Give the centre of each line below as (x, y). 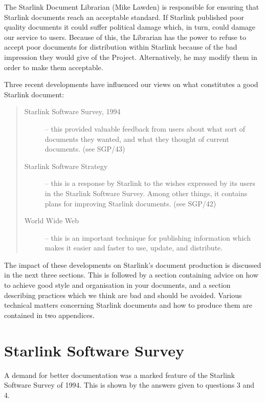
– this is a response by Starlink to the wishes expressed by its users (150, 183)
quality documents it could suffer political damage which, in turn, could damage (130, 27)
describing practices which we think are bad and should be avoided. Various (123, 295)
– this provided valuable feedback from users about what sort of (145, 128)
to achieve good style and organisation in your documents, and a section (117, 285)
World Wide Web (52, 220)
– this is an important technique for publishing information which (148, 237)
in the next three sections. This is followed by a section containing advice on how (131, 275)
